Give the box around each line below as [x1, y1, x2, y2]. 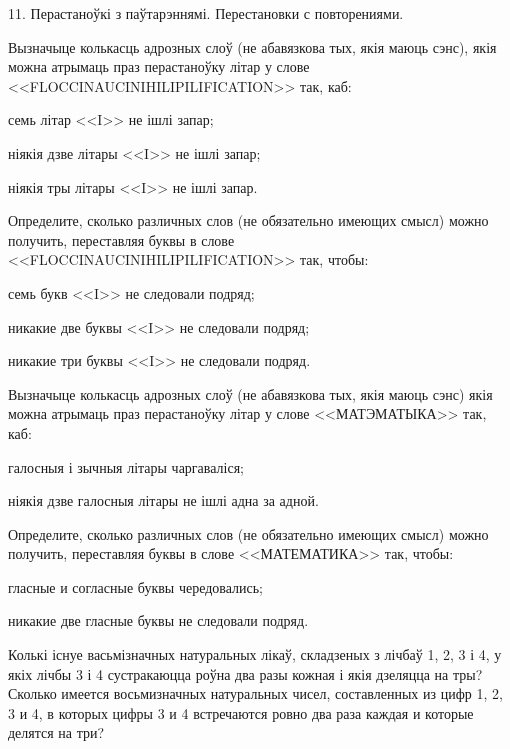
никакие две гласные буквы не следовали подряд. [8, 610, 309, 631]
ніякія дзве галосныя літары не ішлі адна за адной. [8, 490, 319, 511]
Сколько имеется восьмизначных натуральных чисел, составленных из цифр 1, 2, [8, 683, 503, 704]
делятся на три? [8, 722, 105, 743]
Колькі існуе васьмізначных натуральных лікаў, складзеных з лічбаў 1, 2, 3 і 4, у [8, 644, 502, 665]
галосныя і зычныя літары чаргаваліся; [8, 456, 244, 477]
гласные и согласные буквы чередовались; [8, 576, 264, 597]
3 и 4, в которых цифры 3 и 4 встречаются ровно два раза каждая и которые [8, 702, 474, 723]
